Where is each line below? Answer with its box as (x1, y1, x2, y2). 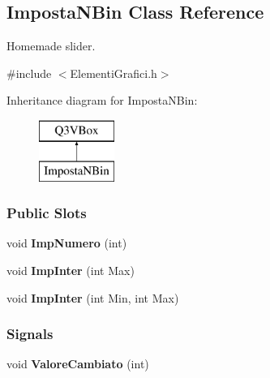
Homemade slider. (6, 37, 96, 54)
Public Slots (6, 203, 87, 223)
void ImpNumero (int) (6, 234, 127, 251)
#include (6, 64, 52, 81)
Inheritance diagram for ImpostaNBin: (6, 92, 198, 109)
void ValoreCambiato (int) (6, 355, 149, 372)
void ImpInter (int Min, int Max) (6, 289, 179, 306)
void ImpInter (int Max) (6, 261, 135, 278)
